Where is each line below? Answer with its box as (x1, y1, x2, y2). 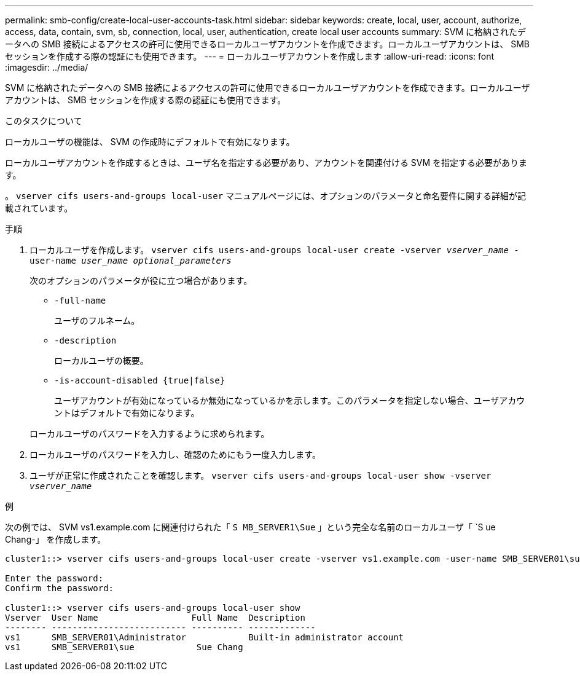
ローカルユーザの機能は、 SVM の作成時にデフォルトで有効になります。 (5, 136, 295, 147)
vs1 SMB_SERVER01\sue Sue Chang (5, 642, 243, 652)
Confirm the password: (5, 583, 114, 593)
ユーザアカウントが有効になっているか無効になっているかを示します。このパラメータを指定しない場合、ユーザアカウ (54, 395, 525, 406)
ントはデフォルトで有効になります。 (54, 407, 200, 418)
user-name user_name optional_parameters (29, 256, 232, 265)
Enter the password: (5, 573, 104, 583)
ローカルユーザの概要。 (54, 355, 149, 366)
